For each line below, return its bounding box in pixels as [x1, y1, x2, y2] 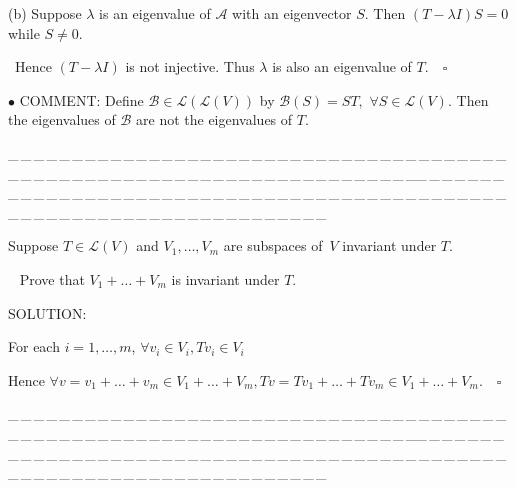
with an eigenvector [232, 3, 352, 23]
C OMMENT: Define [19, 89, 144, 110]
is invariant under [171, 268, 280, 289]
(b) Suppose [8, 3, 82, 23]
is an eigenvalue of [99, 3, 211, 23]
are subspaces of [223, 235, 323, 256]
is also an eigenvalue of [272, 56, 412, 77]
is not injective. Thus [125, 56, 255, 77]
